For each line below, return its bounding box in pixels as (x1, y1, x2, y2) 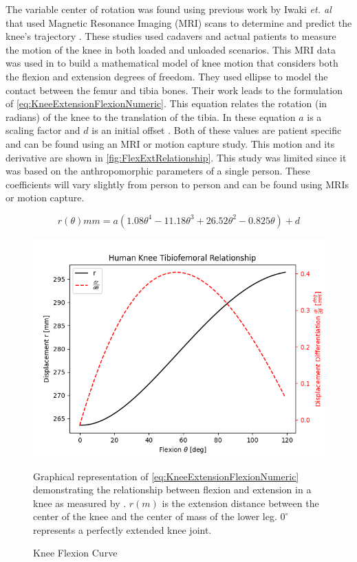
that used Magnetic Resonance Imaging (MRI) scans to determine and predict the (6, 15, 352, 30)
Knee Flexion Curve (33, 546, 118, 560)
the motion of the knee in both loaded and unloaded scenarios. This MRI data (6, 42, 336, 56)
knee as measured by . (33, 495, 127, 510)
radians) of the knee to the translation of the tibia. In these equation (6, 109, 296, 124)
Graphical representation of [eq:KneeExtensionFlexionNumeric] (33, 469, 299, 483)
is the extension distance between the (162, 495, 319, 510)
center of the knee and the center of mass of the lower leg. (33, 509, 277, 524)
